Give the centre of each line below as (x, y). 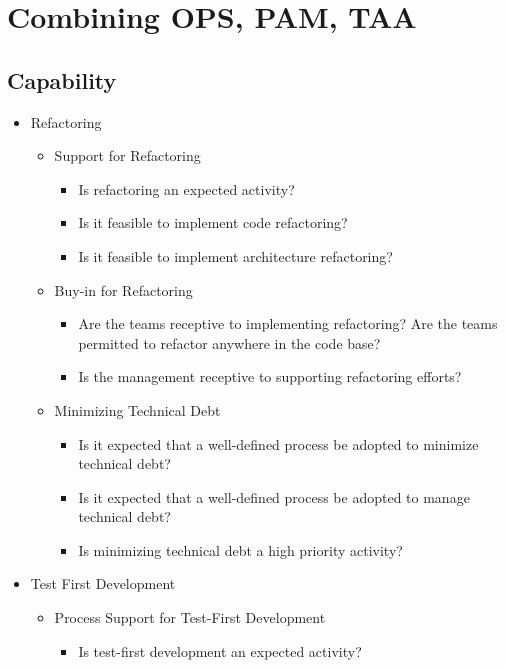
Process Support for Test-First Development (190, 617)
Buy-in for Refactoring (123, 289)
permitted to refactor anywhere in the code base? (229, 342)
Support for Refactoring (127, 155)
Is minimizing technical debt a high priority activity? (240, 549)
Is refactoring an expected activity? (186, 188)
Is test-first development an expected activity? (220, 650)
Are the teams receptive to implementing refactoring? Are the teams (288, 323)
